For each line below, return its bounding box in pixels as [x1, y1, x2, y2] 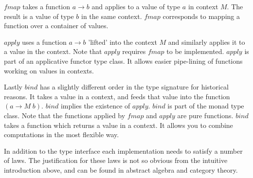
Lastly [4, 82, 22, 92]
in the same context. [81, 11, 142, 21]
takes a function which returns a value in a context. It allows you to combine [4, 120, 233, 130]
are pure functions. [177, 110, 234, 120]
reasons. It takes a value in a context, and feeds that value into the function [4, 91, 230, 101]
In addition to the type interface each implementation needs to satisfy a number [4, 145, 243, 156]
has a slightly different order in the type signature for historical [39, 82, 229, 92]
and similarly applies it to [168, 36, 245, 47]
